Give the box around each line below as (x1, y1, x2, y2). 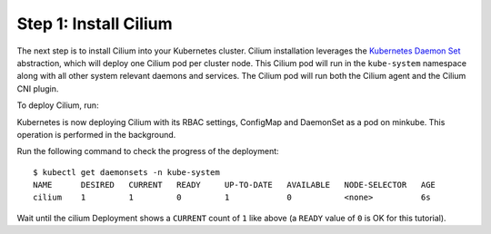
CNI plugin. (16, 83, 59, 94)
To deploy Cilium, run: (16, 100, 99, 111)
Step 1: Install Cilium (16, 14, 173, 34)
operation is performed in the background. (16, 129, 176, 140)
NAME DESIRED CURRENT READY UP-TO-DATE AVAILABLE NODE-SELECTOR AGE (33, 180, 436, 190)
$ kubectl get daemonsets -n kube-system (33, 167, 220, 177)
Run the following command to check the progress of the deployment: (16, 146, 279, 157)
